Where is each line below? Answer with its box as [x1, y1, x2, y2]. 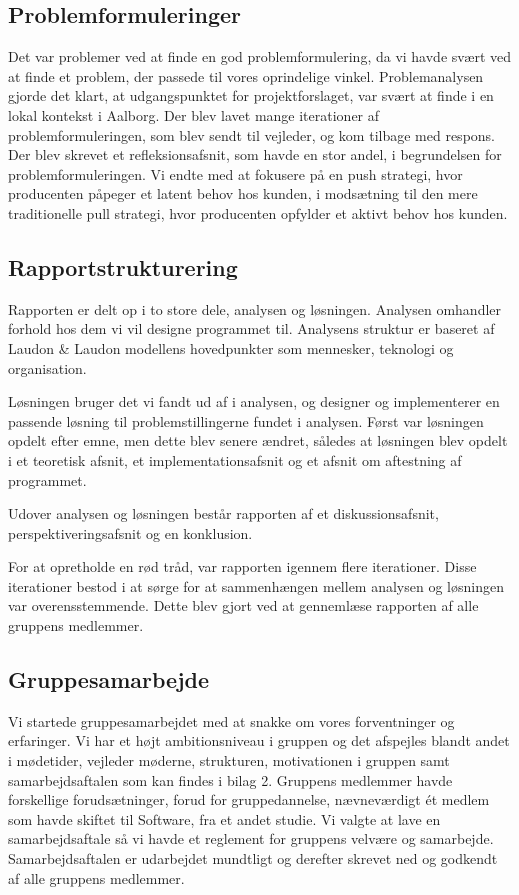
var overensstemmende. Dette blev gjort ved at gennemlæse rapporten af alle [8, 595, 479, 616]
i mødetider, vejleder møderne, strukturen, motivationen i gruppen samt [8, 750, 450, 771]
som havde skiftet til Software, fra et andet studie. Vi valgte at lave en [8, 808, 441, 829]
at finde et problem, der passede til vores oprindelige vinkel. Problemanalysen [8, 65, 484, 86]
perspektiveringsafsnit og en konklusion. [8, 522, 253, 543]
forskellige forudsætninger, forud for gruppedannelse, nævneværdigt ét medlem [8, 789, 490, 810]
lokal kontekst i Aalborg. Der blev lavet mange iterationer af [8, 104, 380, 125]
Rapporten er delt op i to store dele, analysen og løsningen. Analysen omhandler [8, 298, 502, 319]
